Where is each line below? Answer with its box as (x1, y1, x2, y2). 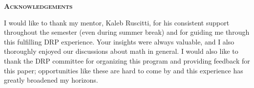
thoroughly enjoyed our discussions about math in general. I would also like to (4, 46, 238, 56)
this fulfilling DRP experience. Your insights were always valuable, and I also (4, 36, 234, 46)
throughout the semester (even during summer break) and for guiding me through (4, 27, 250, 37)
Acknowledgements (4, 1, 73, 11)
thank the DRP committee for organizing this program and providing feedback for (4, 55, 250, 66)
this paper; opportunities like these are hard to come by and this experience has (4, 65, 243, 75)
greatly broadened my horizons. (4, 75, 98, 85)
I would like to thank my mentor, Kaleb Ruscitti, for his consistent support (4, 17, 230, 27)
